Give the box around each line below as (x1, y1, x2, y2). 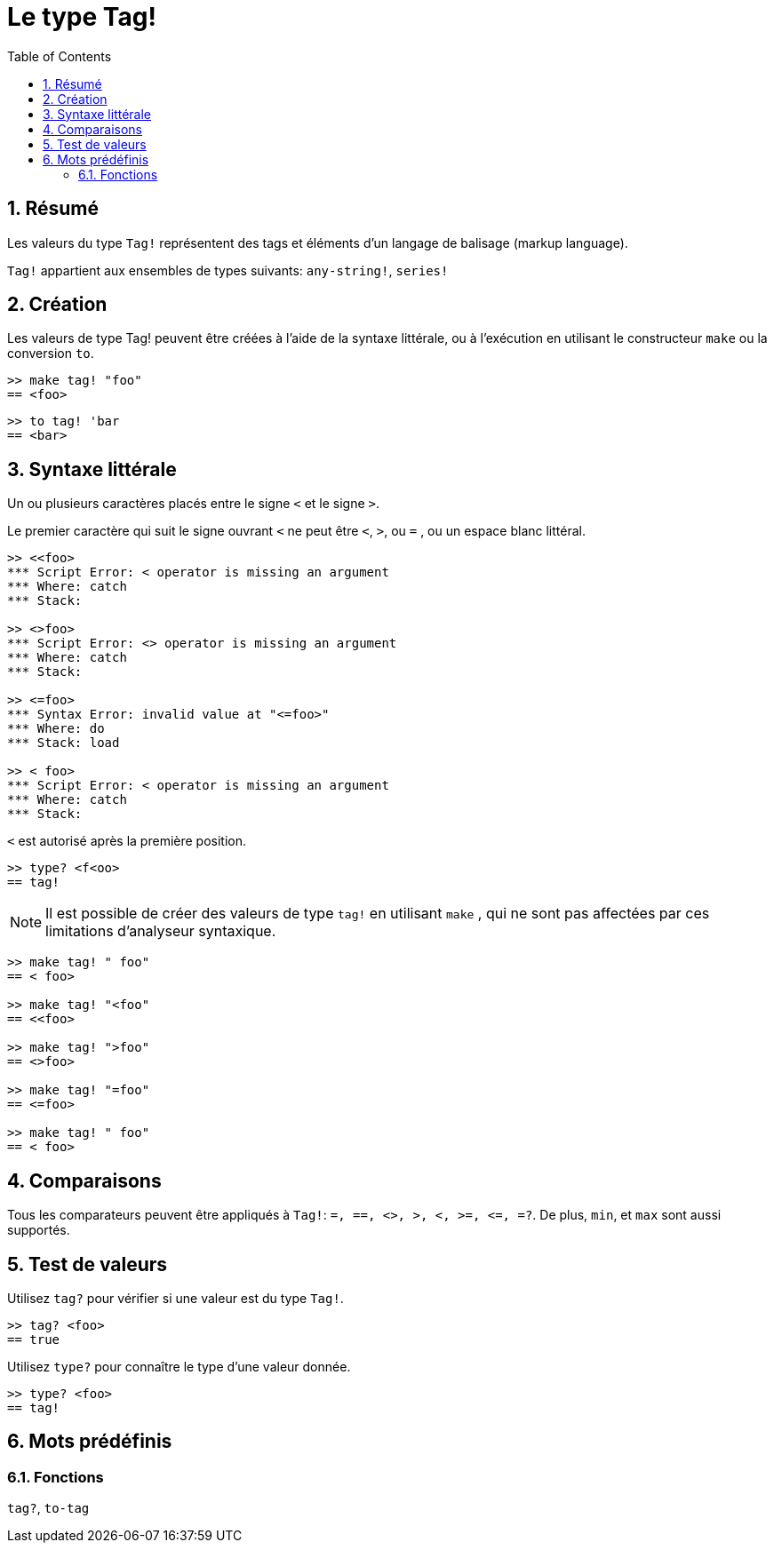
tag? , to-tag (7, 1500, 90, 1516)
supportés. (7, 1222, 70, 1238)
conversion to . (7, 346, 94, 362)
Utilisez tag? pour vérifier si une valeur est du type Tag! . (7, 1290, 344, 1306)
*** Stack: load (7, 735, 120, 751)
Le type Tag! (7, 2, 156, 32)
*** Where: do (7, 721, 105, 736)
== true (7, 1331, 60, 1347)
